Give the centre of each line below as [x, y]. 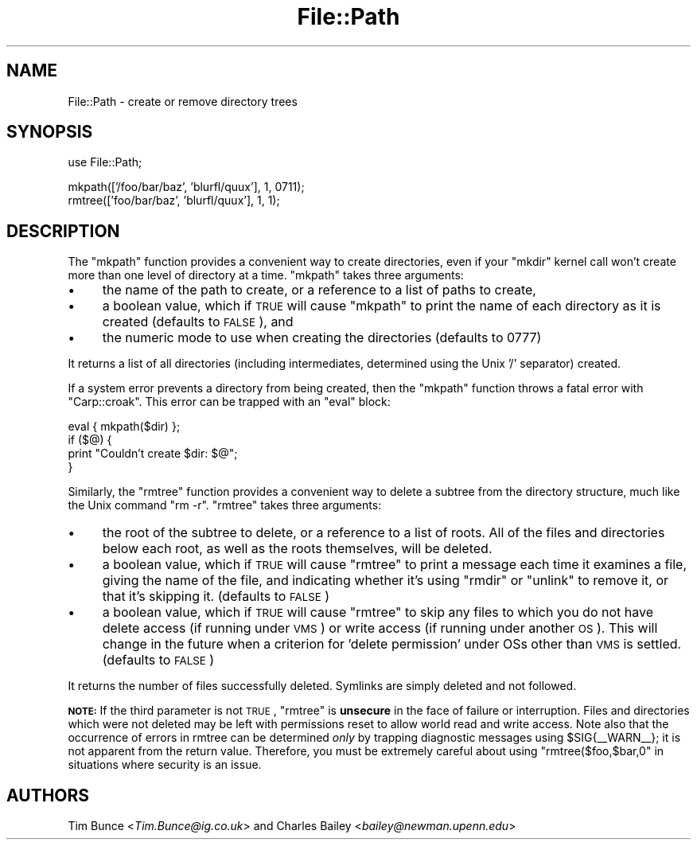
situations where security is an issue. [165, 765]
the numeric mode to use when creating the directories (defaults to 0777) [322, 338]
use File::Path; [105, 162]
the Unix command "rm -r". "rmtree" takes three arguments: [225, 505]
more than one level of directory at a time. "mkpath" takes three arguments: [266, 275]
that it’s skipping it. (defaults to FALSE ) [216, 596]
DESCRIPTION [63, 231]
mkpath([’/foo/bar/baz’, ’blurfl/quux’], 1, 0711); [186, 187]
